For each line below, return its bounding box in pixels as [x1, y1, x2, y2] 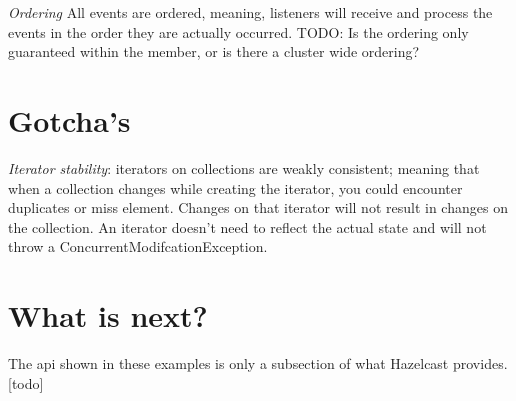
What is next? [8, 295, 208, 336]
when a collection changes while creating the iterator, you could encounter [8, 177, 463, 198]
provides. [452, 353, 508, 373]
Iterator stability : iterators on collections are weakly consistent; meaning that [8, 157, 480, 178]
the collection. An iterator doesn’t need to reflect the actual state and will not [8, 216, 487, 237]
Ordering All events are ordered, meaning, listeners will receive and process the [8, 2, 493, 22]
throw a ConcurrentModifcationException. [8, 236, 268, 257]
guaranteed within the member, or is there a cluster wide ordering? [8, 41, 420, 62]
